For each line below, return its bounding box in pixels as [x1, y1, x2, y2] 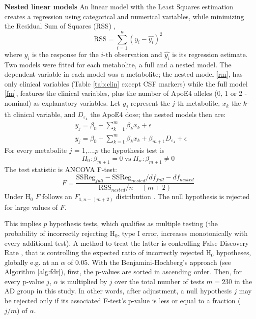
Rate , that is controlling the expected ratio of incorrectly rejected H [4, 247, 211, 258]
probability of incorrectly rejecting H [4, 228, 115, 238]
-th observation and [103, 49, 162, 59]
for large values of [4, 202, 58, 212]
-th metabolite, [175, 98, 220, 108]
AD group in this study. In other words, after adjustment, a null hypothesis [4, 286, 232, 296]
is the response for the [32, 49, 99, 59]
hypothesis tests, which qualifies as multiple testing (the [49, 218, 218, 229]
